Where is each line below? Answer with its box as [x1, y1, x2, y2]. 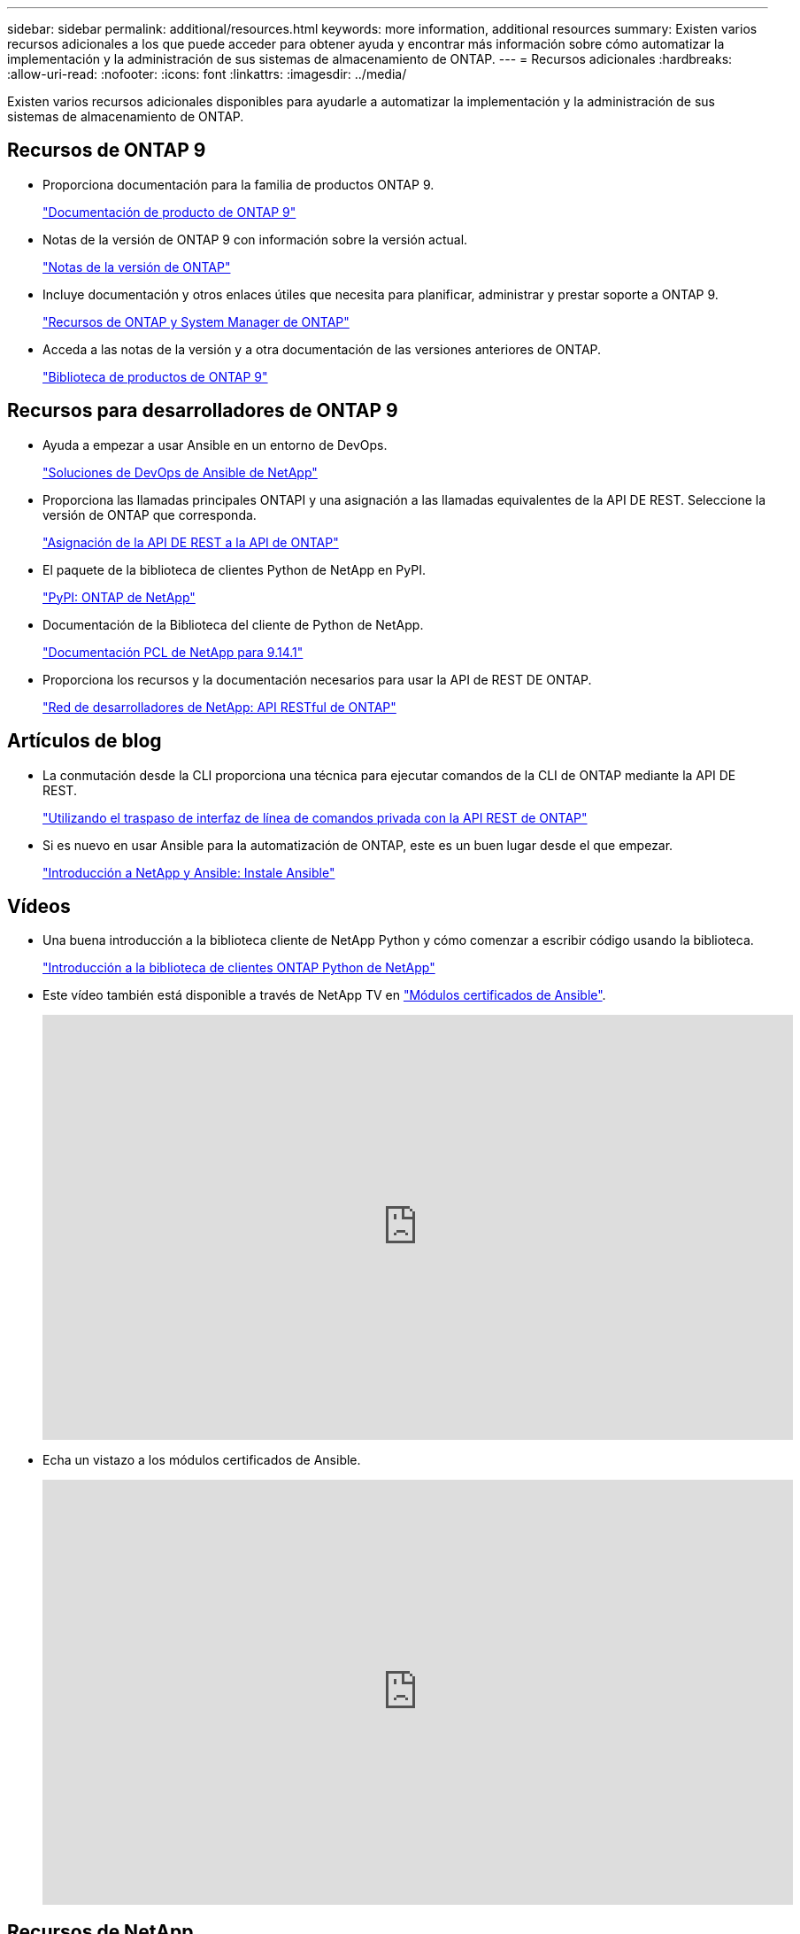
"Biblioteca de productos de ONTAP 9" [42, 368, 268, 384]
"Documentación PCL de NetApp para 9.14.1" [42, 644, 304, 660]
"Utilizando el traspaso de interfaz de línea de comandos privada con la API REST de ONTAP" [42, 809, 588, 825]
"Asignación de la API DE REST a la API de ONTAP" [42, 534, 339, 550]
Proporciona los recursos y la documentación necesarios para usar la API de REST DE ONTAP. [42, 671, 592, 687]
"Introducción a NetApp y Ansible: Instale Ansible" [42, 864, 335, 880]
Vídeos [7, 894, 71, 917]
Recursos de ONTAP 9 [7, 139, 206, 162]
